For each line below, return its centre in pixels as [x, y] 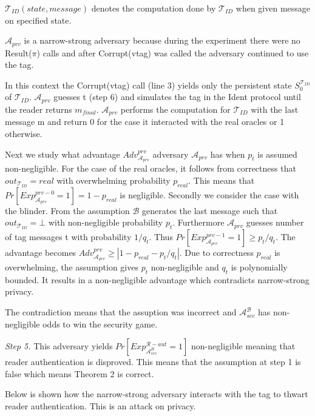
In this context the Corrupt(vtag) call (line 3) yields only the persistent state [148, 85]
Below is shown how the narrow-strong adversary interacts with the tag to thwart [157, 394]
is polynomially [259, 267]
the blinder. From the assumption [67, 210]
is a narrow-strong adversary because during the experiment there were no [162, 40]
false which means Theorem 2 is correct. [80, 373]
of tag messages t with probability [68, 237]
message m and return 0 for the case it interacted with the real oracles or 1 [145, 122]
